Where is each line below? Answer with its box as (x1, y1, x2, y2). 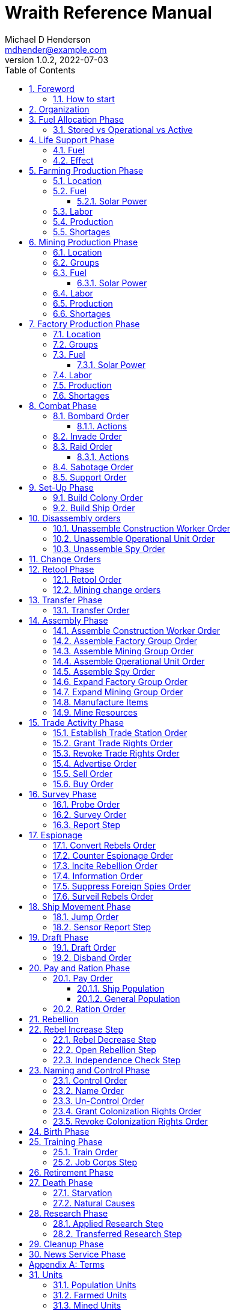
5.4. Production (53, 216, 114, 227)
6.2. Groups (53, 257, 99, 268)
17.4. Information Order (53, 870, 143, 881)
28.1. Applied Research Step (53, 1218, 163, 1229)
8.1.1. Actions (77, 420, 127, 431)
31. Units (29, 1269, 63, 1280)
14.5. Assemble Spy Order (53, 666, 155, 677)
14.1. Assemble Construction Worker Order (53, 625, 221, 636)
